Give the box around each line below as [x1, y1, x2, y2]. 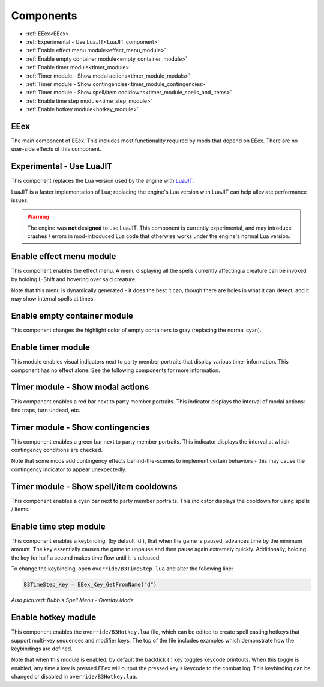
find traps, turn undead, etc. [11, 406, 81, 414]
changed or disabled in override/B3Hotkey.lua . [11, 673, 137, 680]
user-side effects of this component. [11, 145, 101, 153]
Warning [27, 213, 49, 221]
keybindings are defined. [11, 645, 73, 652]
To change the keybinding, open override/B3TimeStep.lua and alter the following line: [11, 565, 233, 572]
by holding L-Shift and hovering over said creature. [11, 275, 137, 282]
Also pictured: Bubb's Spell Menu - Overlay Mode [11, 597, 134, 604]
